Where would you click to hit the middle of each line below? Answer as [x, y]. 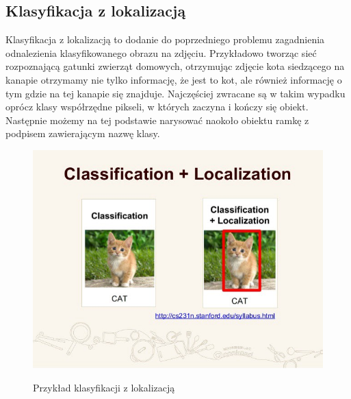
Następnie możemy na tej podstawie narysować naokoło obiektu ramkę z [157, 120]
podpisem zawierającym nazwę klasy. [83, 133]
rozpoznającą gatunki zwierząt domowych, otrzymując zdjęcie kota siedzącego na [175, 66]
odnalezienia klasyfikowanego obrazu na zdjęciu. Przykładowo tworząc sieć [161, 52]
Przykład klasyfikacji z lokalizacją [104, 387]
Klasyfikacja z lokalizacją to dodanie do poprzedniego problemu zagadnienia [165, 39]
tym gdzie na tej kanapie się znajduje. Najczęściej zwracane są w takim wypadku [175, 93]
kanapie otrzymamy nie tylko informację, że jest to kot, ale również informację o [174, 79]
